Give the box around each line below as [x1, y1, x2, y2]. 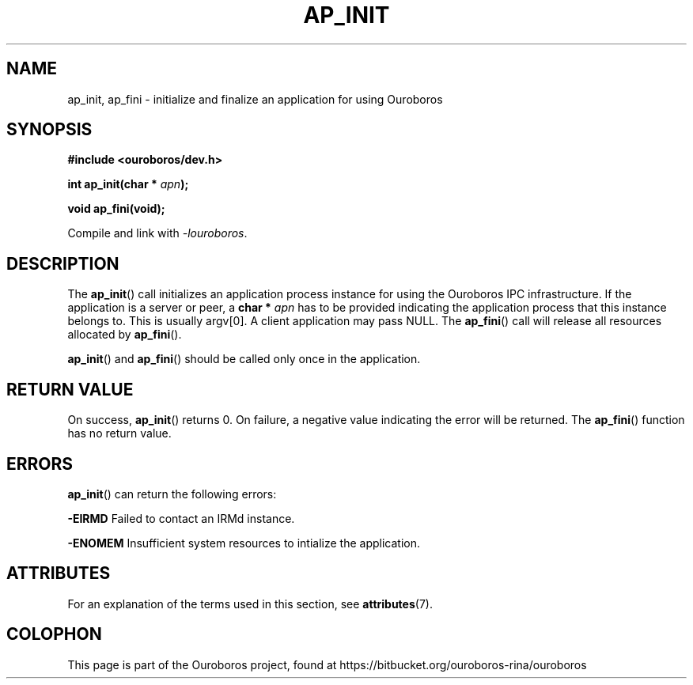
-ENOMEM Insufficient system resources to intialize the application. [67, 536, 421, 550]
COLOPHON [6, 624, 102, 645]
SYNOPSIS [6, 119, 93, 140]
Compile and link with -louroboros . [67, 226, 248, 240]
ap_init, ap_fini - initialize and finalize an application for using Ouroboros [67, 92, 443, 106]
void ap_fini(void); [67, 202, 165, 216]
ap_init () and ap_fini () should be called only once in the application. [67, 352, 421, 366]
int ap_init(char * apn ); [67, 177, 189, 191]
